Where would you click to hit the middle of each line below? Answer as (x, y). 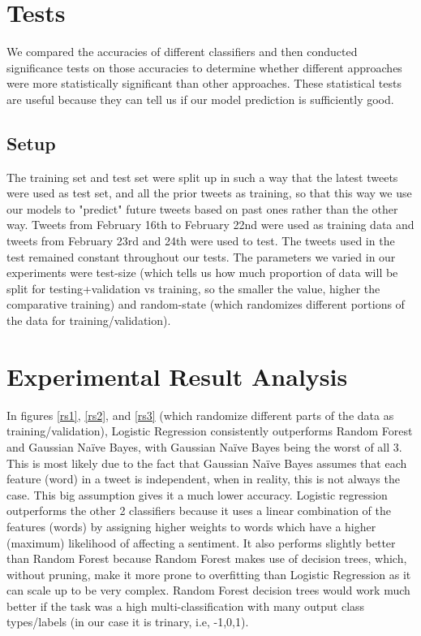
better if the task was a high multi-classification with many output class (186, 606)
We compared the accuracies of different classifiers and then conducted (182, 52)
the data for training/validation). (89, 320)
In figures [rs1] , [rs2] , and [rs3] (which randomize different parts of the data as (200, 415)
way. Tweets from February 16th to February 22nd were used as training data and (210, 225)
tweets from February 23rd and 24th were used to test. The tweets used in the (201, 241)
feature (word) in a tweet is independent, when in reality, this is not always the (203, 479)
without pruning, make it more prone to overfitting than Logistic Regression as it (209, 574)
